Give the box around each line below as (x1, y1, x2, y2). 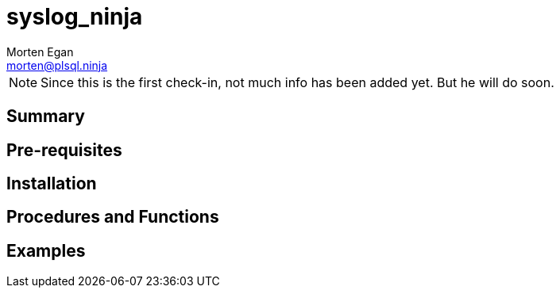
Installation (6, 174, 97, 194)
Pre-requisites (6, 139, 122, 160)
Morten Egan (6, 44, 74, 59)
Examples (6, 240, 86, 261)
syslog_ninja (6, 3, 143, 30)
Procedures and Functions (6, 207, 219, 227)
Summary (6, 106, 85, 127)
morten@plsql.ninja (6, 58, 108, 72)
